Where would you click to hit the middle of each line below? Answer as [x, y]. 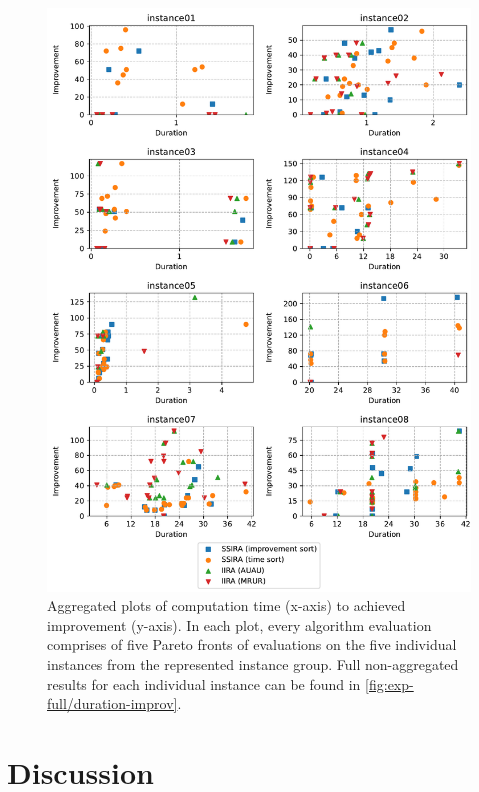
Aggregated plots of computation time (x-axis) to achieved [226, 605]
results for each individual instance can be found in [204, 683]
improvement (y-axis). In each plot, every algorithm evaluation [239, 624]
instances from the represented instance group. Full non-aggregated [253, 663]
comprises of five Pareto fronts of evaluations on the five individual [252, 644]
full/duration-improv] [112, 703]
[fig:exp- [389, 683]
